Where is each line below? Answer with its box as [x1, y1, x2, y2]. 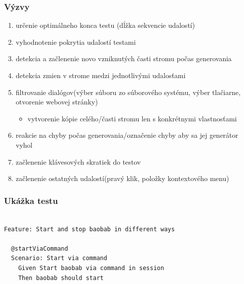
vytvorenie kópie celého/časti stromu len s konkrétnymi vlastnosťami [27, 113, 237, 123]
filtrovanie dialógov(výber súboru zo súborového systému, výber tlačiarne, [15, 87, 241, 97]
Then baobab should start [18, 274, 104, 282]
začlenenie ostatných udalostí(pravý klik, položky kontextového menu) [15, 173, 229, 184]
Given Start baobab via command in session [18, 264, 164, 272]
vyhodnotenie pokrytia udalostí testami [15, 36, 136, 47]
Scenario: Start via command [11, 255, 107, 262]
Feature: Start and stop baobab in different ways [4, 225, 175, 233]
